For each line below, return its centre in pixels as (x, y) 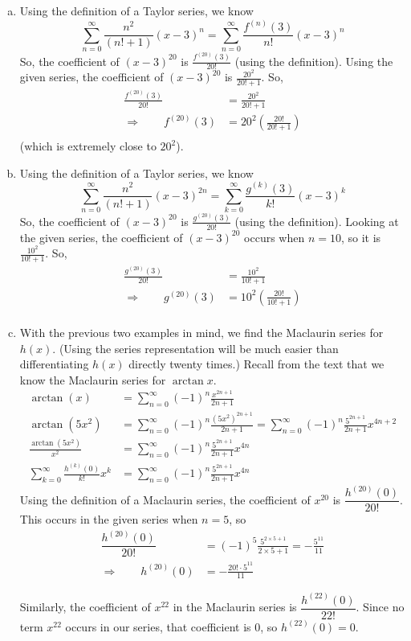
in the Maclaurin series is (235, 607)
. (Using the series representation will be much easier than (195, 348)
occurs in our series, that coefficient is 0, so (171, 626)
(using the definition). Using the (314, 61)
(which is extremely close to (88, 146)
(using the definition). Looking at (317, 221)
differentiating (54, 364)
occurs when (275, 237)
